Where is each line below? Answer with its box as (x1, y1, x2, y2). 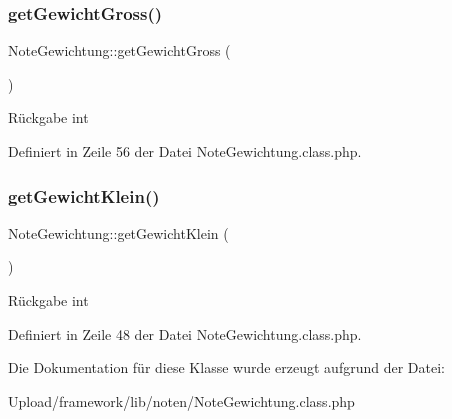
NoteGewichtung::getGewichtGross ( (8, 40, 231, 61)
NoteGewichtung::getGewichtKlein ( (8, 222, 229, 243)
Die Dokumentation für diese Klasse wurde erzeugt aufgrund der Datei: (8, 357, 445, 378)
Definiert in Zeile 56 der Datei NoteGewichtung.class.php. (8, 141, 362, 161)
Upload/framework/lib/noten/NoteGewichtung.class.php (8, 390, 355, 411)
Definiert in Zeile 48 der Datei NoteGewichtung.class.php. (8, 323, 362, 344)
